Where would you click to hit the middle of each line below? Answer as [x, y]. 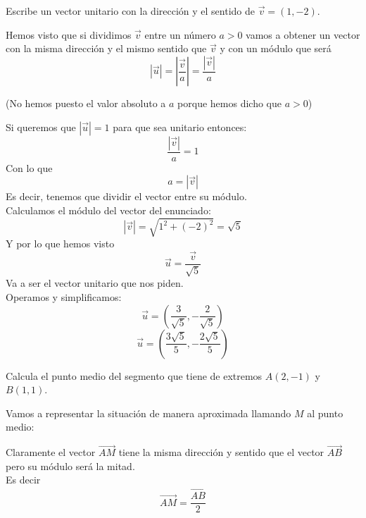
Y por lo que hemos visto [60, 243]
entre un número [180, 34]
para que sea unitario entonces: [180, 127]
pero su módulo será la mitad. [70, 465]
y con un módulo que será [276, 48]
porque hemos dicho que [229, 103]
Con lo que [29, 167]
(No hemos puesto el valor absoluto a [86, 103]
